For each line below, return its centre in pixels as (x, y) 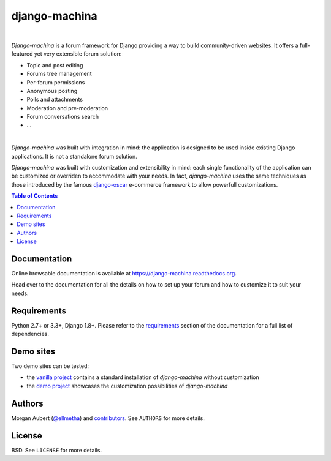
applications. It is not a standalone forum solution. (74, 156)
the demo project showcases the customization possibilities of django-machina (127, 386)
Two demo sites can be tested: (50, 366)
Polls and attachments (55, 99)
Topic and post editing (55, 65)
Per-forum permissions (56, 82)
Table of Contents (35, 196)
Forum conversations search (63, 117)
